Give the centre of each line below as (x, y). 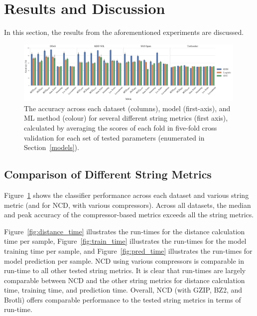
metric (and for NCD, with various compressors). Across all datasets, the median (128, 205)
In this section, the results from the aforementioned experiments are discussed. (124, 32)
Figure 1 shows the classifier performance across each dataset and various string (127, 195)
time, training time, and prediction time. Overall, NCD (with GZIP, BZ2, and (123, 290)
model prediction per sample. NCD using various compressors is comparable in (124, 260)
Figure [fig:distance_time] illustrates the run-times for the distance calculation (125, 231)
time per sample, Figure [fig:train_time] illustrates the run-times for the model (125, 241)
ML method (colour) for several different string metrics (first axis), (126, 118)
